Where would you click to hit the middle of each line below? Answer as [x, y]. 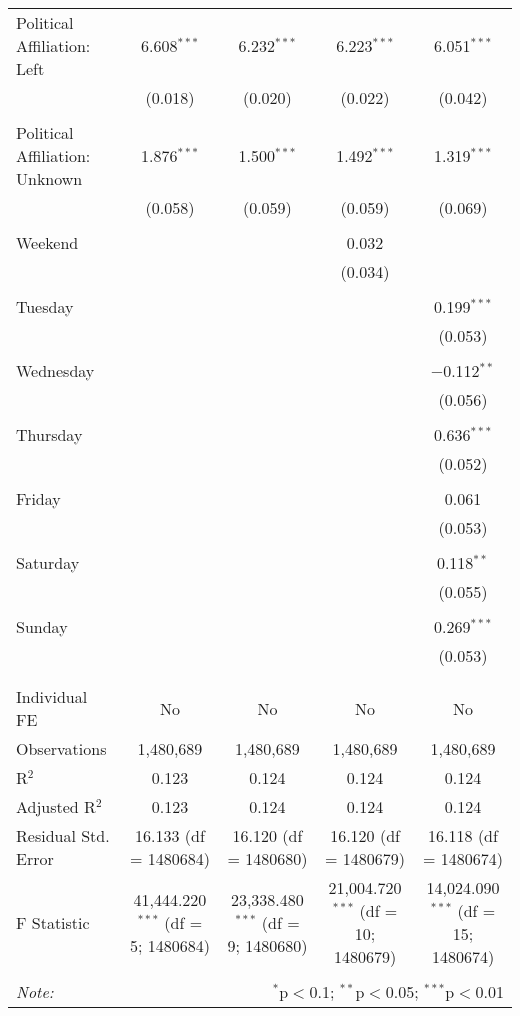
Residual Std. [63, 835]
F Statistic [53, 922]
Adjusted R [56, 806]
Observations [61, 748]
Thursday [49, 434]
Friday [38, 498]
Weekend [47, 242]
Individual [52, 696]
